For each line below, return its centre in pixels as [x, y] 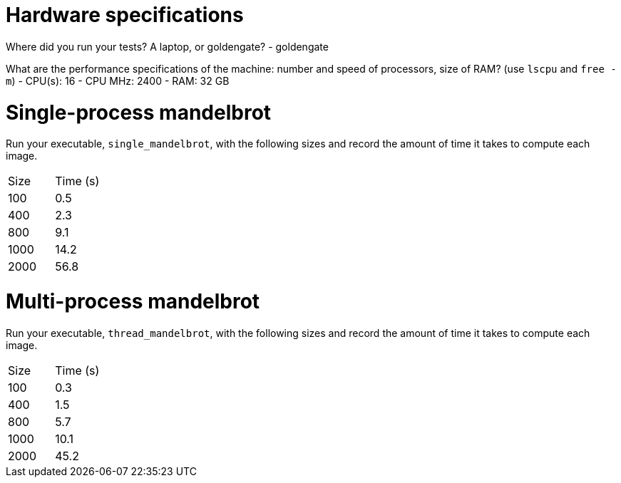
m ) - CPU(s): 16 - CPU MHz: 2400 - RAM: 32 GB [118, 80]
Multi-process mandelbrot [133, 301]
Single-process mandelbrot [139, 112]
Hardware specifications [125, 15]
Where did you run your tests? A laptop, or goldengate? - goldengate [167, 46]
